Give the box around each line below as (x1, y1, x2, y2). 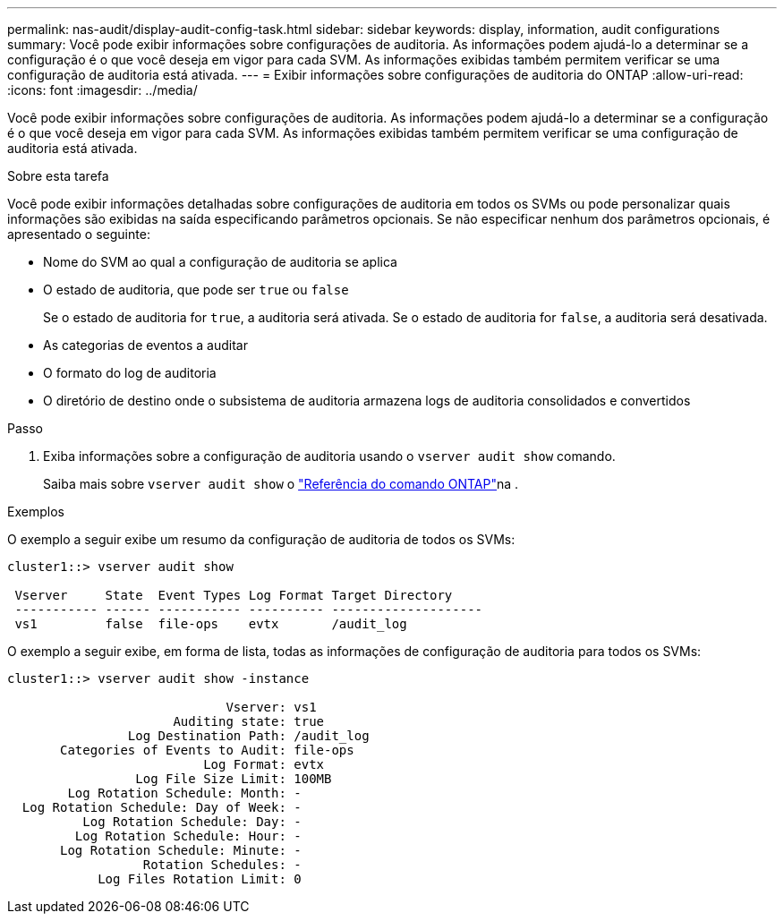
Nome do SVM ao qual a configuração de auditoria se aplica (43, 254, 397, 269)
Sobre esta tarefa (7, 168, 109, 183)
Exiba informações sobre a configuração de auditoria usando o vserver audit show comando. (43, 448, 616, 464)
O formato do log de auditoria (43, 365, 217, 380)
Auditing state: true (173, 714, 325, 729)
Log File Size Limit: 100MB (135, 772, 332, 786)
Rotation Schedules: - (142, 857, 302, 872)
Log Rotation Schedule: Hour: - (74, 829, 302, 843)
